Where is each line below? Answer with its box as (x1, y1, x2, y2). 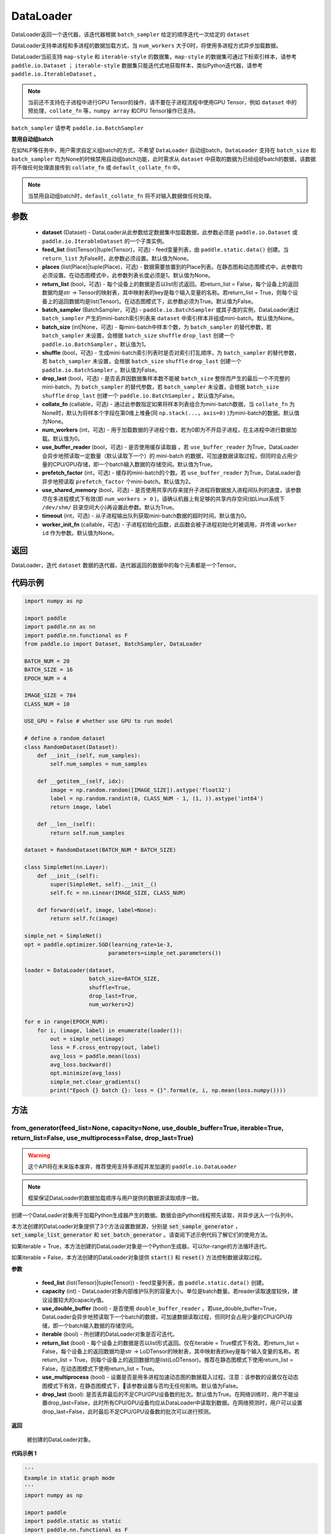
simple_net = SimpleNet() (24, 933, 102, 939)
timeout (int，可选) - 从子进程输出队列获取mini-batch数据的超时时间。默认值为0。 (42, 512, 250, 520)
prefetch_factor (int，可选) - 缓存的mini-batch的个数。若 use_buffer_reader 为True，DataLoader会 (42, 469, 302, 477)
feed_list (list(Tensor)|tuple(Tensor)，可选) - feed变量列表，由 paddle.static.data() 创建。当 (42, 246, 289, 253)
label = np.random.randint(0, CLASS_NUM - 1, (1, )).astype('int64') (50, 795, 264, 802)
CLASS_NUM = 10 (24, 700, 70, 707)
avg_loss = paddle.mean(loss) (50, 1052, 141, 1060)
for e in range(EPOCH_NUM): (24, 1019, 108, 1025)
